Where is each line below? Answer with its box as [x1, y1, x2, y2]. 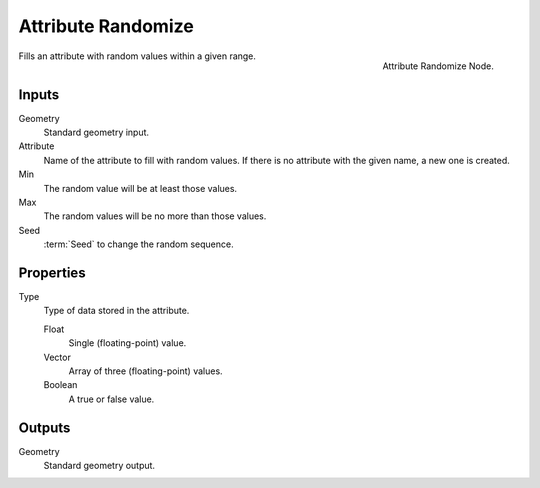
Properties [18, 264, 86, 281]
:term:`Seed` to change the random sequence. [43, 238, 234, 250]
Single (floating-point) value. [68, 337, 187, 349]
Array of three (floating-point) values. [68, 365, 224, 377]
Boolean [43, 379, 78, 391]
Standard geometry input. [43, 126, 150, 139]
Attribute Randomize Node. [382, 60, 494, 72]
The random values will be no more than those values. [43, 210, 267, 222]
